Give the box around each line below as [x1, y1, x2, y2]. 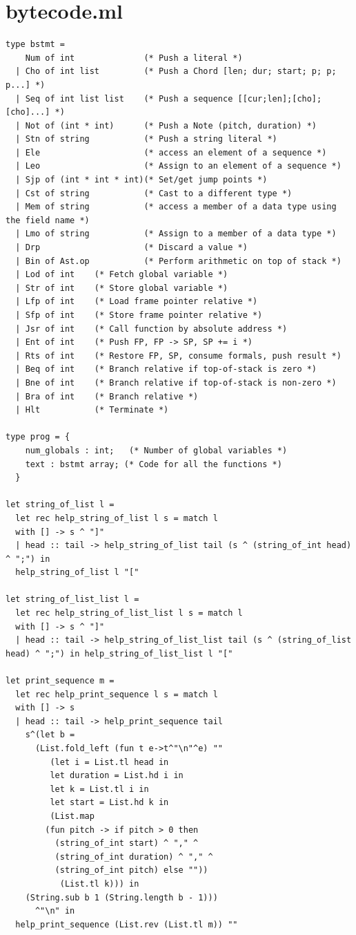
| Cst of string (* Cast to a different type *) [15, 188, 293, 198]
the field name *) [6, 215, 90, 225]
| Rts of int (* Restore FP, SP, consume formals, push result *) [15, 350, 342, 361]
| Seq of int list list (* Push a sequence [15, 93, 233, 104]
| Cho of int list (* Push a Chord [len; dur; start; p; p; [15, 66, 337, 77]
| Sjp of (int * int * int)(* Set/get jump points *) [15, 175, 268, 185]
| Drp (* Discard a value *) [15, 243, 248, 253]
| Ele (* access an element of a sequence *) [15, 147, 327, 158]
